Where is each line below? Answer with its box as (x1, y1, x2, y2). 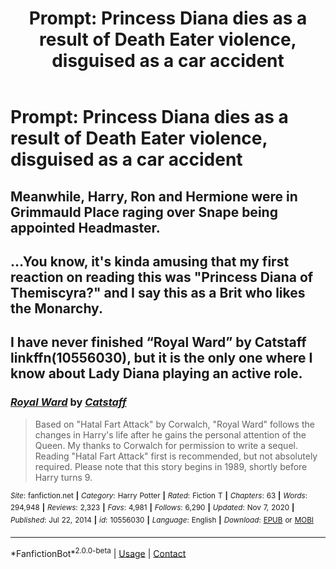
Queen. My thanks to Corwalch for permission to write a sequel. (34, 439, 298, 451)
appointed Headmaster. (10, 219, 161, 236)
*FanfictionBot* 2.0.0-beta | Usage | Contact (10, 545, 187, 559)
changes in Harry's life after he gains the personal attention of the (34, 428, 307, 441)
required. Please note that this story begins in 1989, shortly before (34, 460, 308, 472)
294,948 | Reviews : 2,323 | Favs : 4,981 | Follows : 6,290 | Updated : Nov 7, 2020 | (10, 503, 295, 513)
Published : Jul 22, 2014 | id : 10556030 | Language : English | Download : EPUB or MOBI (10, 515, 314, 525)
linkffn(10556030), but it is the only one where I (10, 350, 313, 367)
